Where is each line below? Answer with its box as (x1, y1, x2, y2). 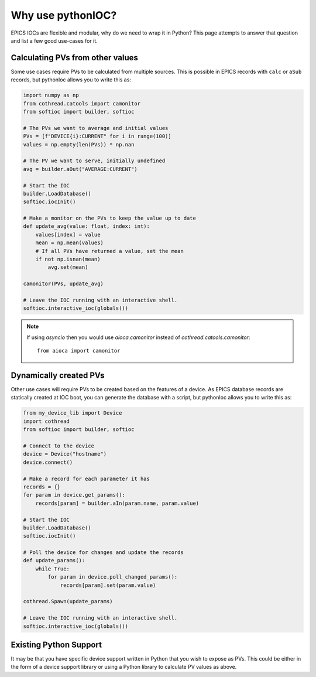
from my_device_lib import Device (23, 410, 122, 416)
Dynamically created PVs (11, 370, 105, 380)
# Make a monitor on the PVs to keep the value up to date (23, 215, 196, 222)
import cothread (23, 418, 70, 425)
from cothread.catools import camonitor (23, 100, 140, 107)
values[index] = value (35, 231, 101, 238)
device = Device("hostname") (23, 451, 107, 457)
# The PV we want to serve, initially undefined (23, 158, 166, 164)
